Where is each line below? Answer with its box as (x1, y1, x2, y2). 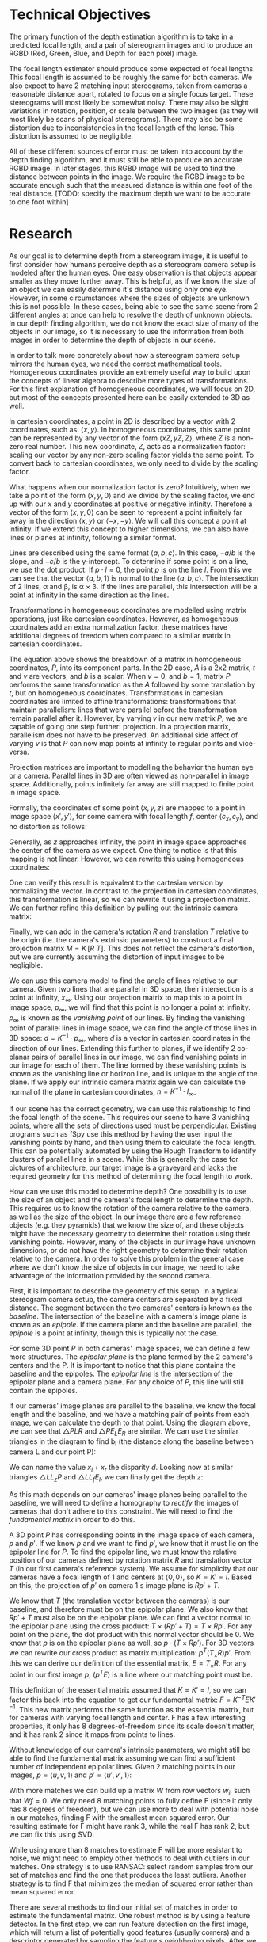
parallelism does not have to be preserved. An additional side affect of (9, 730, 238, 740)
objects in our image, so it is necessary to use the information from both (9, 326, 245, 336)
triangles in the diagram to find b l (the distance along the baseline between (9, 1436, 254, 1448)
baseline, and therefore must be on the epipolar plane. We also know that (9, 1605, 248, 1614)
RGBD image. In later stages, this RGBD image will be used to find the (9, 163, 236, 173)
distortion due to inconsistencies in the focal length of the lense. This (9, 123, 235, 132)
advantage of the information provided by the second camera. (9, 1270, 212, 1280)
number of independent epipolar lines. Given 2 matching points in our (9, 1762, 236, 1772)
